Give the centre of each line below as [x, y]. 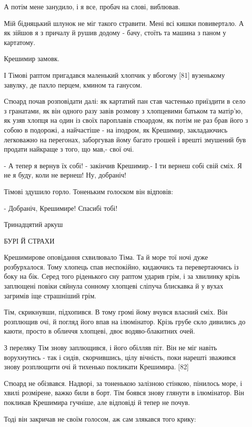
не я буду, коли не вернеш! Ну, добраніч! [65, 175]
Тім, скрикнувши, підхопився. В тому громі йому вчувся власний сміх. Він [116, 312]
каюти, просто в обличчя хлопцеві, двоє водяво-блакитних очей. [100, 331]
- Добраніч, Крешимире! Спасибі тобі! [61, 208]
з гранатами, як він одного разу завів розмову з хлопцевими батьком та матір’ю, [123, 110]
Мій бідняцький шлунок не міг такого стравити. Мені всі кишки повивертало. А [124, 23]
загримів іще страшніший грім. [50, 295]
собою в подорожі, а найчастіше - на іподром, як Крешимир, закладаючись [116, 129]
